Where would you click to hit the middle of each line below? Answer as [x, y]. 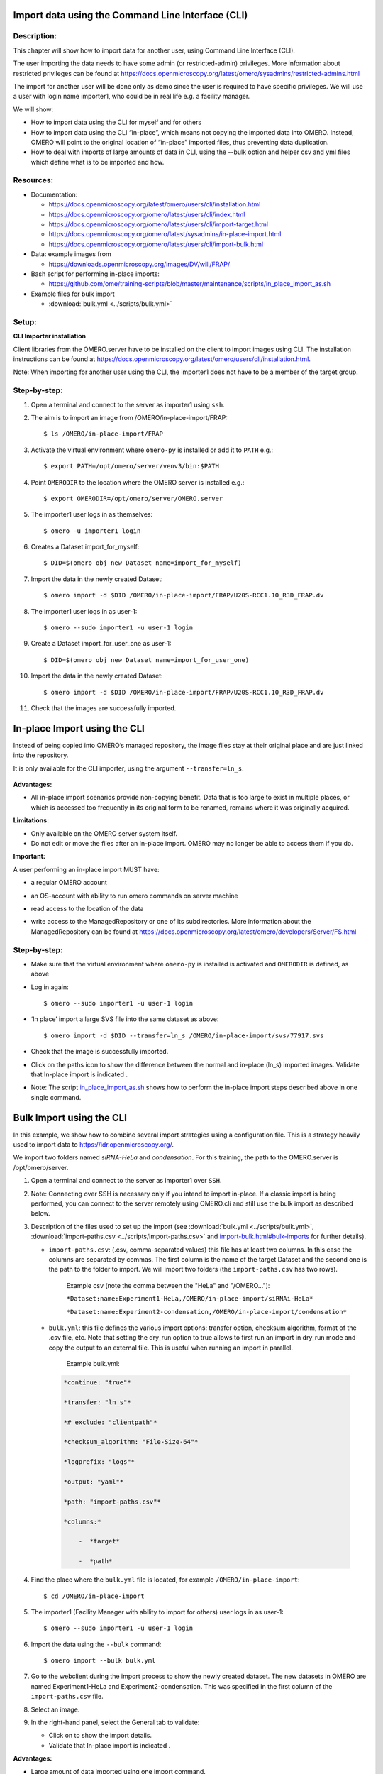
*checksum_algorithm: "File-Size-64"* [131, 1442]
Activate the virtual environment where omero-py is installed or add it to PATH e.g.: [152, 450]
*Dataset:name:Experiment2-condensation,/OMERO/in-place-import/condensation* [207, 1312]
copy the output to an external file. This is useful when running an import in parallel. [171, 1348]
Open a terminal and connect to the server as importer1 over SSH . [126, 1181]
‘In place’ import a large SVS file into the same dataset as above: [125, 1019]
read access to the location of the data [87, 908]
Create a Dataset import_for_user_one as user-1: [101, 644]
